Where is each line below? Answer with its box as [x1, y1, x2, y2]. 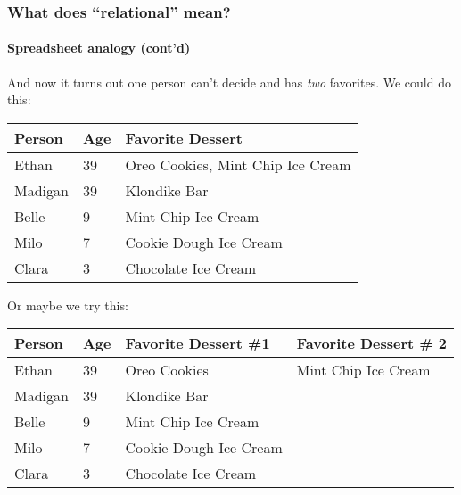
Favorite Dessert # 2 [296, 333, 448, 354]
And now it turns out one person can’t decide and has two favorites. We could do [7, 72, 451, 91]
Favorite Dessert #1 [125, 333, 270, 354]
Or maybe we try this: [7, 295, 128, 314]
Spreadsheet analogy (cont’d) [7, 38, 191, 57]
